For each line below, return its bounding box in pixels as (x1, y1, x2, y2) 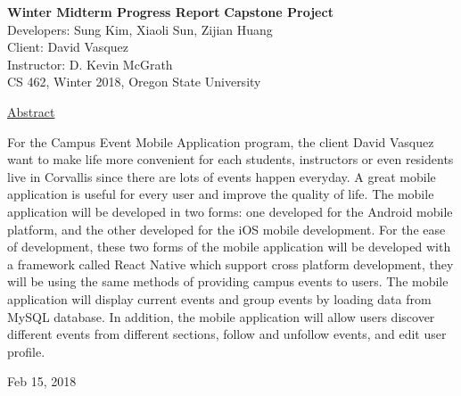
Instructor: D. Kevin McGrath (7, 54, 173, 73)
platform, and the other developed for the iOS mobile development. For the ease (7, 219, 446, 238)
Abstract (7, 102, 55, 120)
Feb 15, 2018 (7, 372, 77, 391)
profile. (7, 342, 45, 360)
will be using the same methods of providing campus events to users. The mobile (7, 272, 449, 291)
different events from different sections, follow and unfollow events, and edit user (7, 325, 447, 343)
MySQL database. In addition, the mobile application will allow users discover (7, 307, 435, 326)
